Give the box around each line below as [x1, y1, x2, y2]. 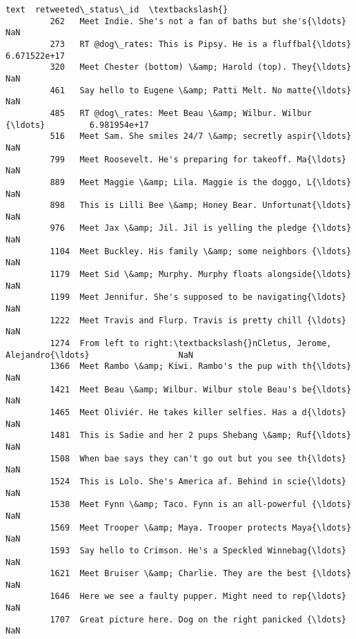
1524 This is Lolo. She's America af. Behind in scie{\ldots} [50, 476, 346, 486]
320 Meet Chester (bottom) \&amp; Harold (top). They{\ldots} [50, 62, 352, 73]
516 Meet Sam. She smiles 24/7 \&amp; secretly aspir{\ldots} [50, 131, 352, 142]
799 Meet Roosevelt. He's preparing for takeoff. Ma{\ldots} [50, 154, 346, 164]
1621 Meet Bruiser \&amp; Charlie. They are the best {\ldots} [50, 569, 352, 579]
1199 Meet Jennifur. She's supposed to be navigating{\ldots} [50, 292, 346, 303]
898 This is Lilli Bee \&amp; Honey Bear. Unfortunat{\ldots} [50, 200, 352, 211]
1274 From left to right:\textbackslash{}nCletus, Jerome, [50, 338, 332, 349]
